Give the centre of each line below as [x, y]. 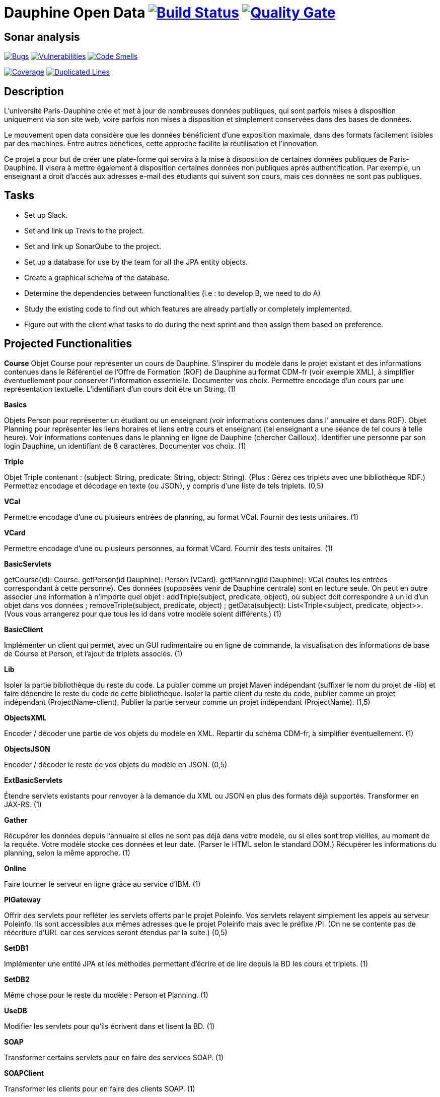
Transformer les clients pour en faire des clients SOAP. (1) [100, 1088]
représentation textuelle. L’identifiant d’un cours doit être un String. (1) [120, 389]
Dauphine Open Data [75, 13]
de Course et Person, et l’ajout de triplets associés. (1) [93, 653]
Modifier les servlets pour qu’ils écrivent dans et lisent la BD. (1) [109, 1026]
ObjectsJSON [27, 749]
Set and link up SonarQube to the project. [93, 246]
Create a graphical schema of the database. [97, 277]
